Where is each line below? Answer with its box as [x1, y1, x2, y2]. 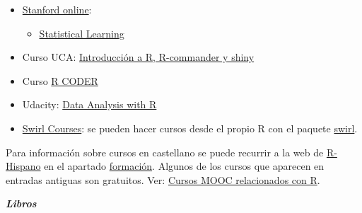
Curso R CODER [22, 73, 98, 88]
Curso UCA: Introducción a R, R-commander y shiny [22, 50, 255, 64]
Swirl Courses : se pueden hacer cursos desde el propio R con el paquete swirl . [22, 120, 358, 135]
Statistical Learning [39, 25, 124, 40]
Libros [6, 196, 37, 211]
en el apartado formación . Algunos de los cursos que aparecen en [44, 159, 325, 173]
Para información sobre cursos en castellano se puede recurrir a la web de [6, 144, 324, 159]
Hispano [6, 159, 41, 173]
